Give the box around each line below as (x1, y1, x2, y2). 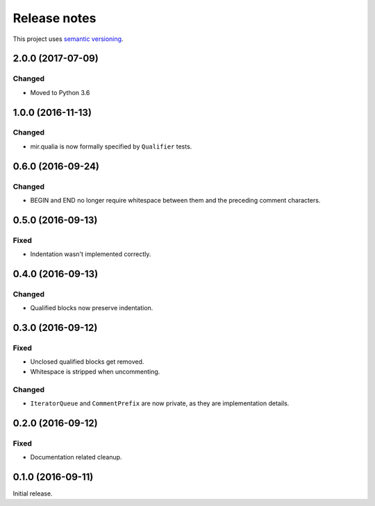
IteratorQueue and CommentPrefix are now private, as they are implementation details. (30, 399, 290, 407)
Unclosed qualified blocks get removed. (30, 357, 144, 366)
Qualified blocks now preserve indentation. (30, 304, 153, 312)
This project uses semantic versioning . (12, 35, 124, 43)
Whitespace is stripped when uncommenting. (30, 367, 160, 376)
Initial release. (12, 489, 53, 498)
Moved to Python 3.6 (30, 88, 90, 96)
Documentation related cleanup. (30, 453, 122, 462)
